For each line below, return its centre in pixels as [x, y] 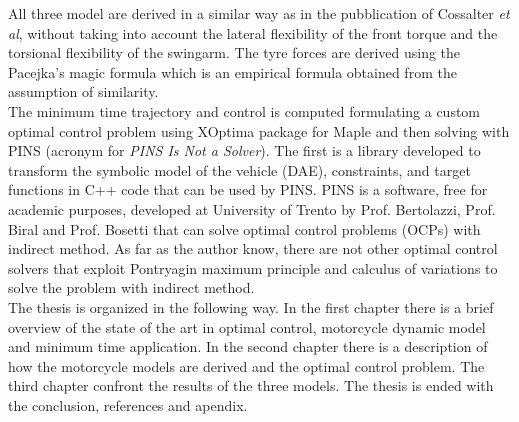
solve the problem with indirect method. [131, 287]
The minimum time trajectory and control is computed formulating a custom [244, 110]
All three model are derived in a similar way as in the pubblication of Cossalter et [259, 13]
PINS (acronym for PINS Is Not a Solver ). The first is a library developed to [244, 150]
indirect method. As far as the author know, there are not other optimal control [253, 248]
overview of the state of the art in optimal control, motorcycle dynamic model [247, 326]
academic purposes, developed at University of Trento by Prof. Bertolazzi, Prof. [252, 208]
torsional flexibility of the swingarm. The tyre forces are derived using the [234, 52]
